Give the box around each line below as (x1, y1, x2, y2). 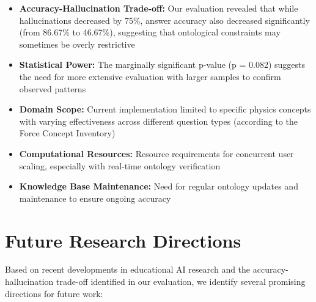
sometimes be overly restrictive (19, 37, 135, 50)
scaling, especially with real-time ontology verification (19, 159, 221, 172)
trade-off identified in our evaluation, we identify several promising (56, 275, 306, 288)
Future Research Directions (5, 227, 241, 252)
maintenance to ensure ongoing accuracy (19, 191, 171, 204)
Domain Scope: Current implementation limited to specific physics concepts (19, 103, 311, 116)
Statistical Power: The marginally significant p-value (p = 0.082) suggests (19, 58, 305, 71)
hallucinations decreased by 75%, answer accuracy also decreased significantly (19, 13, 310, 26)
